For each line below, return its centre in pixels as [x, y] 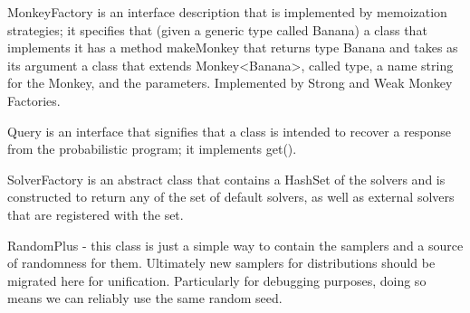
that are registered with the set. [96, 214]
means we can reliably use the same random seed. [145, 298]
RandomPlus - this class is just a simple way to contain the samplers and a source [235, 245]
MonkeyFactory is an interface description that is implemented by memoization [227, 12]
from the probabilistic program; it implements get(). [152, 149]
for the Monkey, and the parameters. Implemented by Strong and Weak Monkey [230, 83]
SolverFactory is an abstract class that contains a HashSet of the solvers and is [226, 179]
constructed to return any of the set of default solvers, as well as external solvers [231, 197]
